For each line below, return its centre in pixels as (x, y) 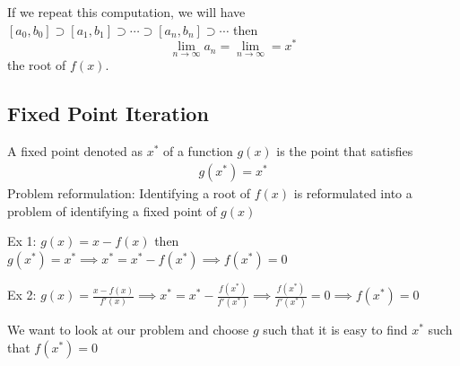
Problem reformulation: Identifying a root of (129, 192)
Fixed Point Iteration (108, 113)
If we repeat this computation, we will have (126, 12)
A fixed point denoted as (75, 151)
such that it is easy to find (335, 330)
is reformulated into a (353, 192)
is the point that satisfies (345, 151)
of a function (198, 151)
